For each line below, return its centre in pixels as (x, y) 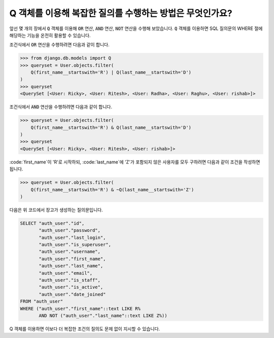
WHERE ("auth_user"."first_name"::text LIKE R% (80, 309)
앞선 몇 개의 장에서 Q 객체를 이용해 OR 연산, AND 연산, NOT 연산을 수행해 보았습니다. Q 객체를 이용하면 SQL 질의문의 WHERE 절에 (136, 28)
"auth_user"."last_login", (72, 238)
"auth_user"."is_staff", (70, 280)
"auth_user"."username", (70, 252)
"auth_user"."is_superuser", (75, 245)
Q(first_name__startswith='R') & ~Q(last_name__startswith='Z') (112, 190)
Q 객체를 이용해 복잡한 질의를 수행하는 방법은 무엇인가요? (121, 13)
